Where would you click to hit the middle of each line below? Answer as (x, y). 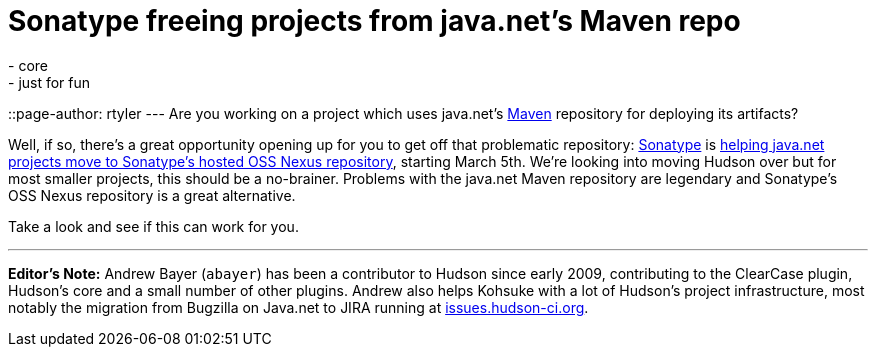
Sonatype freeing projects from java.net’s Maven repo (374, 21)
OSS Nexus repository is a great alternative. (152, 195)
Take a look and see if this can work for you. (153, 226)
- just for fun (49, 82)
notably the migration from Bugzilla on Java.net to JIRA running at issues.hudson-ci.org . (298, 307)
